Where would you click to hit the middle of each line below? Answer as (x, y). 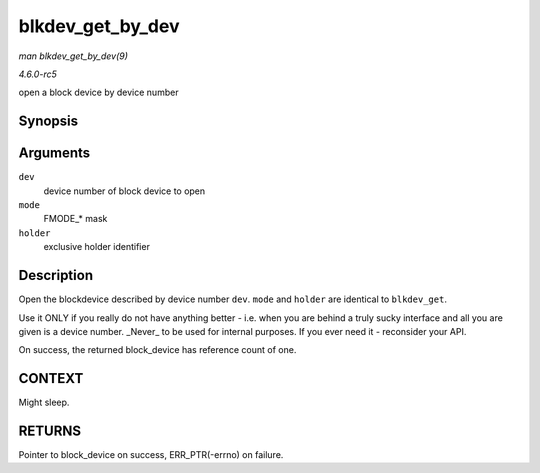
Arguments (54, 153)
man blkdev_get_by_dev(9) (73, 56)
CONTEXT (51, 378)
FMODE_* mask (75, 219)
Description (56, 275)
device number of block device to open (124, 191)
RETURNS (50, 431)
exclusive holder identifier (96, 247)
